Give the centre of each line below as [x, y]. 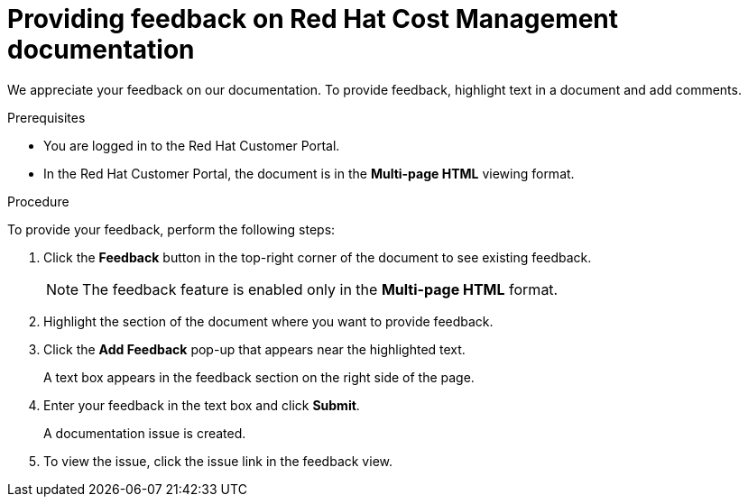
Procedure [38, 201]
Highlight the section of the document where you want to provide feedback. [268, 321]
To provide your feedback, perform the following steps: [171, 229]
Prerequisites [46, 117]
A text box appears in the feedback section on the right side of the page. [259, 377]
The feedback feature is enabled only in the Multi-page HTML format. [320, 289]
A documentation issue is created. [145, 433]
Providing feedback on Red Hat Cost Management [313, 19]
